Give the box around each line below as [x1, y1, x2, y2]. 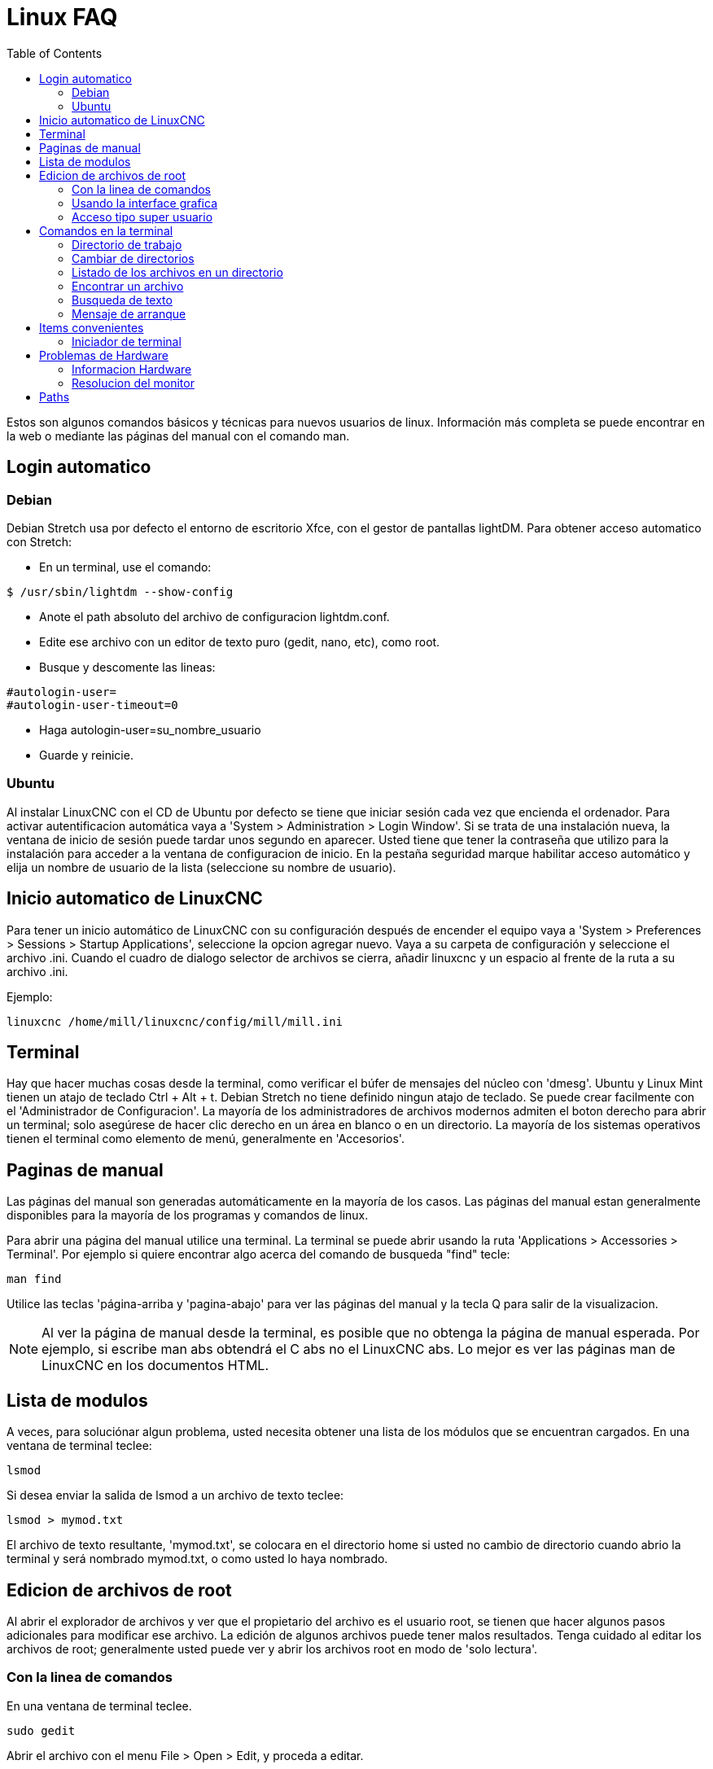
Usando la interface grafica [72, 195, 217, 210]
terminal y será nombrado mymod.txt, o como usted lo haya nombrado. [7, 1552, 388, 1566]
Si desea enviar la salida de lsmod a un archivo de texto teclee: [7, 1488, 344, 1503]
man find [7, 1272, 62, 1286]
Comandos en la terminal [39, 223, 173, 238]
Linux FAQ [7, 3, 118, 31]
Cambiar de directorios [72, 251, 195, 265]
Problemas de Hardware [39, 348, 169, 362]
